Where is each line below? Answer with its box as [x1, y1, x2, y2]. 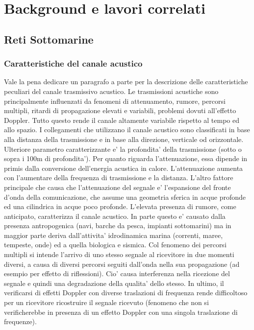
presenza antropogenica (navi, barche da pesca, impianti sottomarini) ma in [4, 220, 231, 231]
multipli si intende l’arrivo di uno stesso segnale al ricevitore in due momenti [4, 249, 234, 259]
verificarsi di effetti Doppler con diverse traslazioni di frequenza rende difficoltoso [4, 287, 248, 298]
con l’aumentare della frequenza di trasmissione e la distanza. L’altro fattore [4, 172, 233, 183]
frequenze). [4, 316, 37, 327]
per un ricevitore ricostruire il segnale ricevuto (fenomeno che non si [4, 297, 209, 307]
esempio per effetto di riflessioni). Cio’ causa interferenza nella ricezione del [4, 268, 230, 279]
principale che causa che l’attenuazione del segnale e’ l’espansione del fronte [4, 182, 231, 192]
